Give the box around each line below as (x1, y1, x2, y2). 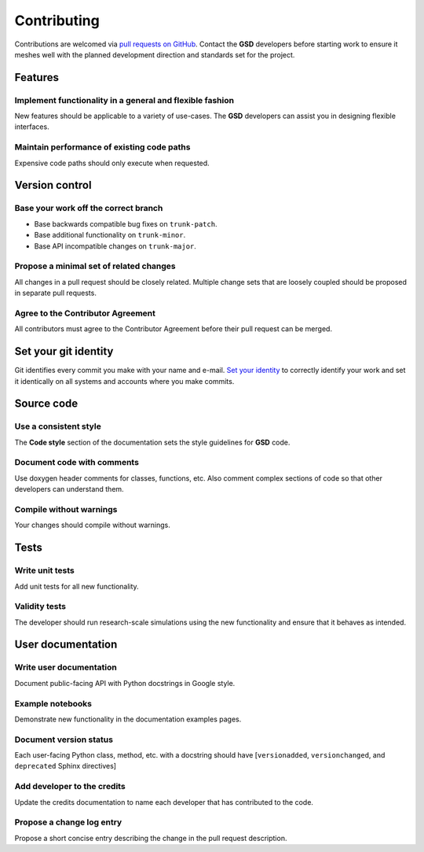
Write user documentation (14, 662, 117, 673)
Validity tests (14, 601, 67, 612)
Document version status (14, 734, 114, 745)
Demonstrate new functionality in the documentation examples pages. (14, 714, 242, 724)
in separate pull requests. (14, 288, 97, 298)
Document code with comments (14, 457, 139, 468)
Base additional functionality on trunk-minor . (34, 231, 186, 240)
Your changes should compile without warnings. (14, 520, 170, 530)
